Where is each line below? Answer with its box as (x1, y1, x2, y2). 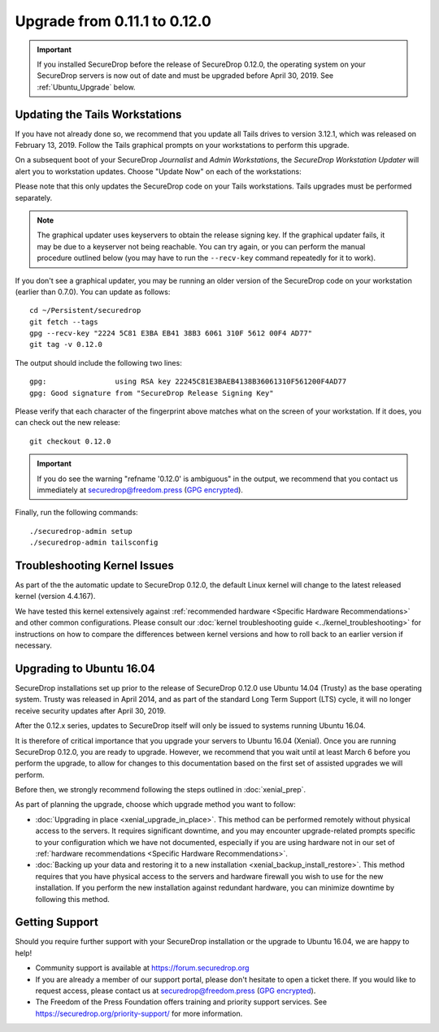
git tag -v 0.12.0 (29, 340, 103, 349)
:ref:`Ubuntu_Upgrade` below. (37, 82, 136, 92)
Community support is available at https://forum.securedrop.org (35, 963, 250, 973)
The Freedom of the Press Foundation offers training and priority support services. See (35, 997, 328, 1007)
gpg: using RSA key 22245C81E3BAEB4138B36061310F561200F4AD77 (29, 377, 347, 386)
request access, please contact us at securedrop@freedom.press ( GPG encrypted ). (35, 986, 316, 995)
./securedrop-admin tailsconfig (29, 538, 159, 548)
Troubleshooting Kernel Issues (15, 558, 175, 572)
